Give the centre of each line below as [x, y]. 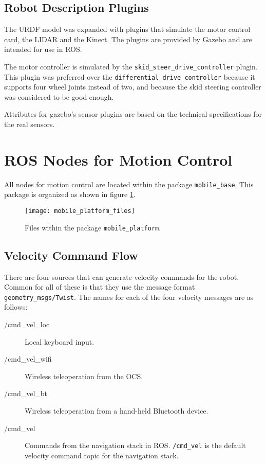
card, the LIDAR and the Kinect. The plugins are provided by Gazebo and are [128, 39]
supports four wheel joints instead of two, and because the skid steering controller [133, 87]
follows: [16, 307]
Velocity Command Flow [71, 255]
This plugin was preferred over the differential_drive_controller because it [130, 76]
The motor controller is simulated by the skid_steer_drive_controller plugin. [131, 66]
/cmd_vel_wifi [28, 359]
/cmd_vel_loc [27, 324]
